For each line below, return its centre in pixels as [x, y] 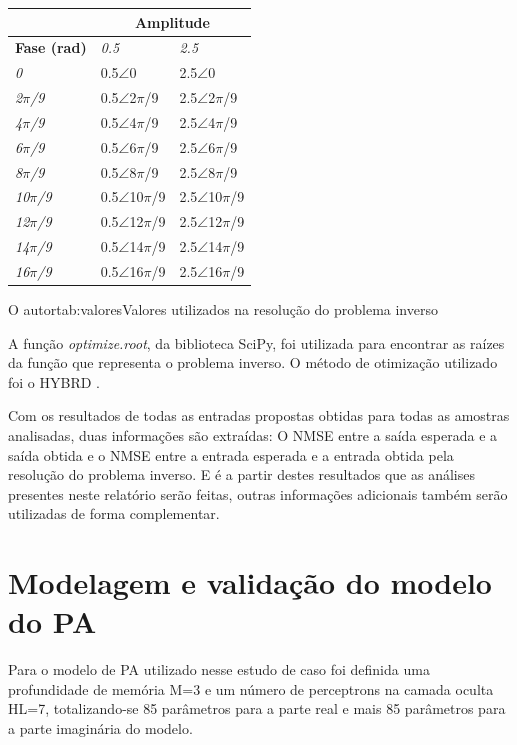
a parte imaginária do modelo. [100, 728]
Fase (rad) [51, 47]
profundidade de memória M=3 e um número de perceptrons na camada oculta [251, 688]
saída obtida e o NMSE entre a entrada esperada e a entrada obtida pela [231, 454]
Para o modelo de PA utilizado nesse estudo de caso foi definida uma [219, 669]
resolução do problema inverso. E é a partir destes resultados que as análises [241, 474]
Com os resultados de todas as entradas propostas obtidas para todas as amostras [259, 415]
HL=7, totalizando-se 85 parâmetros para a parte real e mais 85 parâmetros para [257, 708]
